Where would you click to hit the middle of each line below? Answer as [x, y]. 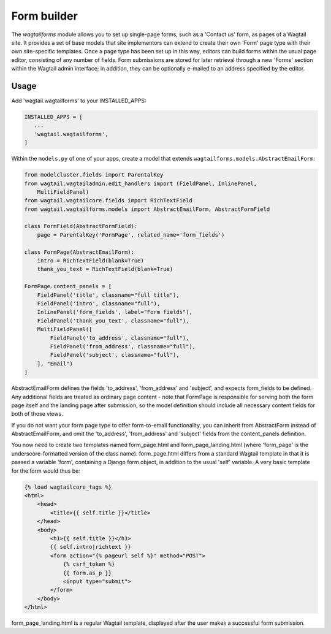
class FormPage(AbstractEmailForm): [79, 252]
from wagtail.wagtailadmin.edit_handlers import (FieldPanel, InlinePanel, [141, 183]
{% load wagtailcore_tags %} [68, 487]
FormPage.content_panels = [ [68, 286]
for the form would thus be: [46, 471]
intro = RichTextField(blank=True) [90, 261]
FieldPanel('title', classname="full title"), [108, 295]
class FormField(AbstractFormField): [81, 226]
